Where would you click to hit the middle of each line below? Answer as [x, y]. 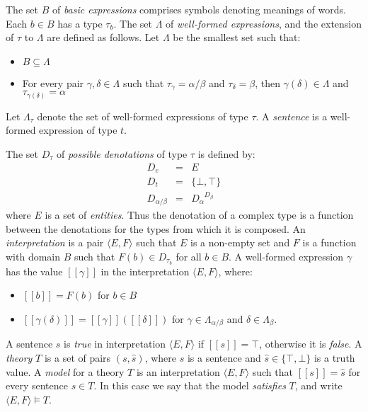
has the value [34, 271]
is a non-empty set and [240, 242]
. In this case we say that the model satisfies [190, 385]
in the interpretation [145, 271]
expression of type [78, 130]
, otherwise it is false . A [311, 344]
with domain [33, 256]
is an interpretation [178, 371]
